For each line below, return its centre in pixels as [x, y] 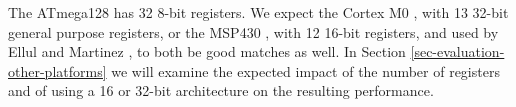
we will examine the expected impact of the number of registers [305, 70]
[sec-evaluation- [457, 51]
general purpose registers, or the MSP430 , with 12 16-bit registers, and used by [253, 31]
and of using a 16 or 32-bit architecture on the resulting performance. [221, 90]
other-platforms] [57, 70]
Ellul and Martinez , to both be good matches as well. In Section [207, 51]
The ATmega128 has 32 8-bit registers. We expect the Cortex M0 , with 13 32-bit [258, 12]
